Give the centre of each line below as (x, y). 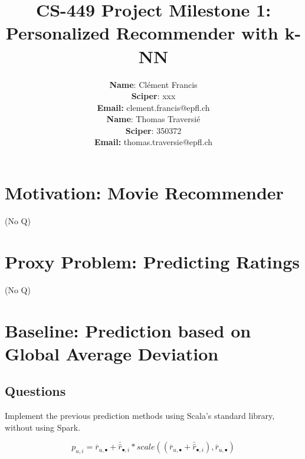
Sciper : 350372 (153, 130)
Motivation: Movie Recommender (144, 193)
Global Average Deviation (112, 353)
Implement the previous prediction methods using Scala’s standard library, (140, 416)
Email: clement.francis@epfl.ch (153, 107)
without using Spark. (43, 427)
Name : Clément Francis (153, 84)
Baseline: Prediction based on (128, 330)
